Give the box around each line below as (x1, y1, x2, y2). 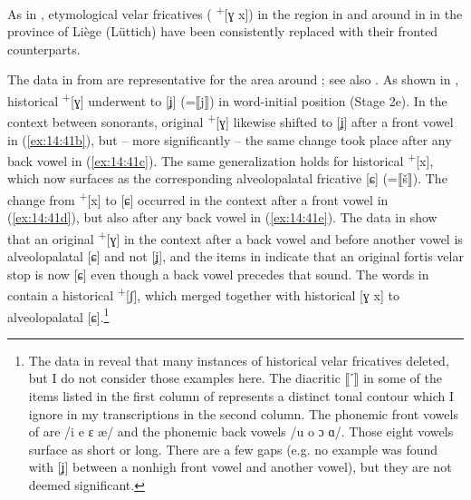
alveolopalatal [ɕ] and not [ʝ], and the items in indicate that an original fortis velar (7, 247, 464, 266)
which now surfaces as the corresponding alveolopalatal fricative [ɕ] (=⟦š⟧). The (7, 169, 447, 188)
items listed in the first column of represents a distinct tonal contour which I (28, 386, 455, 405)
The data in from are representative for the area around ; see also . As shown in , (7, 70, 459, 89)
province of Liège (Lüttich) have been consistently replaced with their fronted (7, 22, 438, 41)
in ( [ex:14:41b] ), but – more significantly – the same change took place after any (7, 130, 452, 149)
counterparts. (7, 39, 81, 58)
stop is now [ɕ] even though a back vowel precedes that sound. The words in (7, 264, 429, 283)
